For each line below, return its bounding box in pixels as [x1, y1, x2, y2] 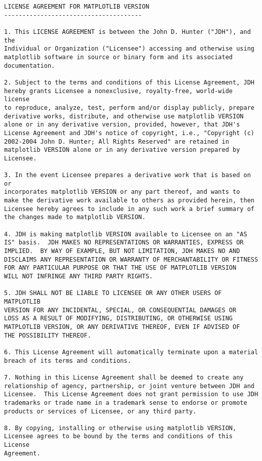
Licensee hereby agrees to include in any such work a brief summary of [4, 205, 254, 213]
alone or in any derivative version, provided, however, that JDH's [4, 121, 240, 129]
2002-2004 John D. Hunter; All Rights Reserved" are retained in [4, 138, 229, 145]
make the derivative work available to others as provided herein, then [4, 197, 254, 204]
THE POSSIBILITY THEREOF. [4, 331, 91, 339]
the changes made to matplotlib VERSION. [4, 214, 146, 221]
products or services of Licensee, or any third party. [4, 407, 197, 415]
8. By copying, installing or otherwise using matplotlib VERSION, [4, 424, 237, 432]
